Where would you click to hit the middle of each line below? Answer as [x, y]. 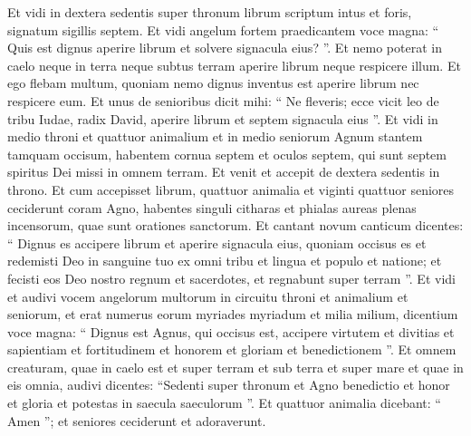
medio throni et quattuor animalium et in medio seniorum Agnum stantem [215, 136]
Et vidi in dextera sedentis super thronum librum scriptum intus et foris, [210, 12]
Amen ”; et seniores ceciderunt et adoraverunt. [137, 420]
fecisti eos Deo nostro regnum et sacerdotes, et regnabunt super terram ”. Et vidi [231, 278]
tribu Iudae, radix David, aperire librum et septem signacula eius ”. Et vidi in [223, 118]
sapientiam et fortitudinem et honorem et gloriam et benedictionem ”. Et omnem [232, 349]
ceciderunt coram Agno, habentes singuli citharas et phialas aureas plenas [212, 207]
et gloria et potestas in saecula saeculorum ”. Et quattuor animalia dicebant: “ [224, 403]
